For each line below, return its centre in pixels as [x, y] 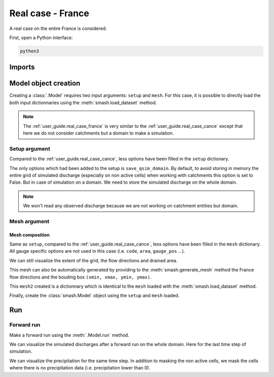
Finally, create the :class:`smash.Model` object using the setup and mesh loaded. [94, 296]
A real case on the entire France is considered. [58, 28]
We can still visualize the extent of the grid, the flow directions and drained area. [93, 260]
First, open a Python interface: [41, 38]
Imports [22, 67]
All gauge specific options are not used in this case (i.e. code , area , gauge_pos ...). [97, 251]
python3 [29, 51]
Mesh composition [30, 235]
